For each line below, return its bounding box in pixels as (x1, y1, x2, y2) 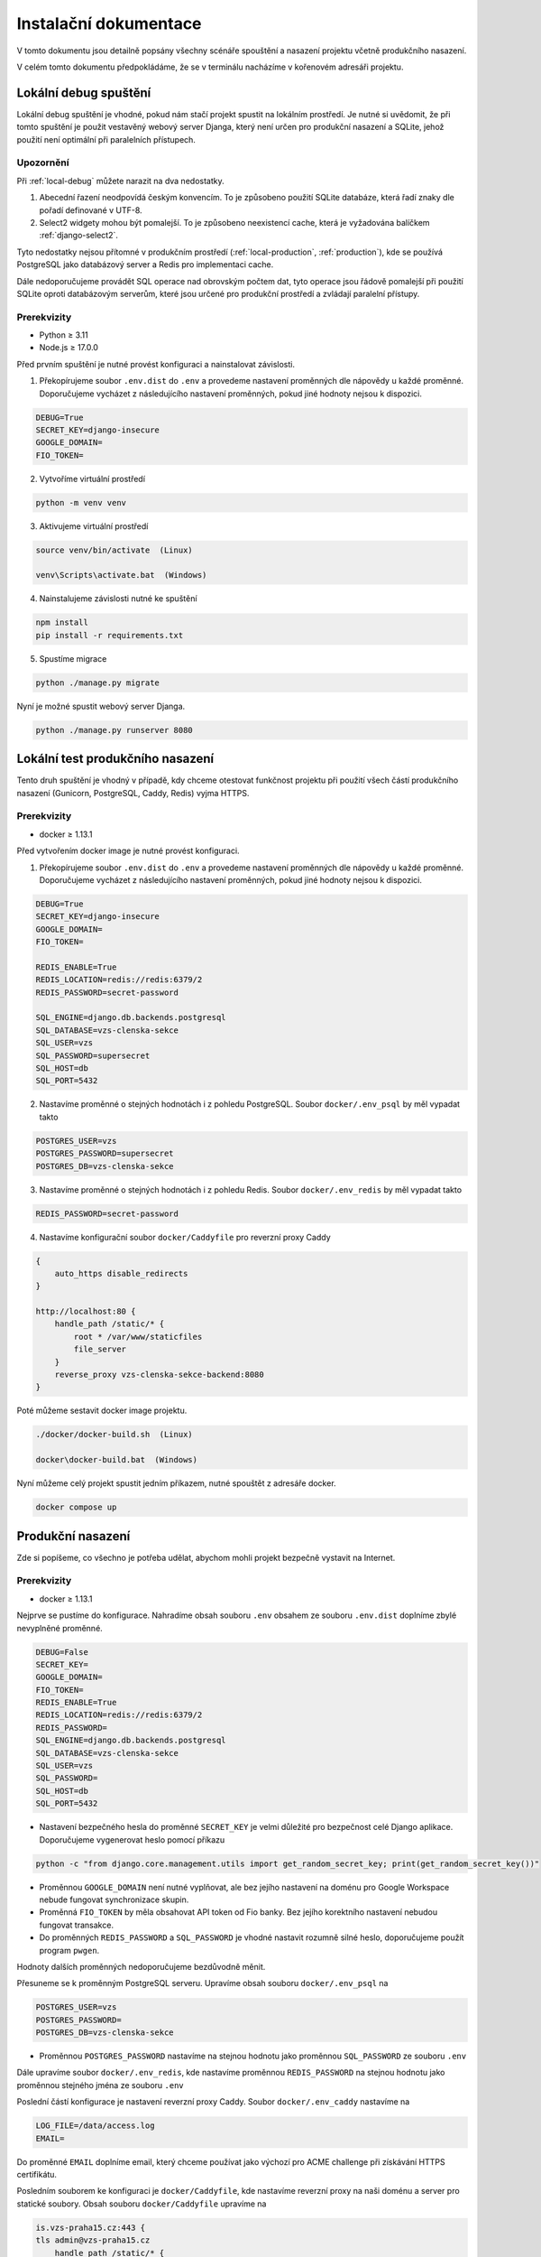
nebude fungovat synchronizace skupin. (39, 1894, 189, 1905)
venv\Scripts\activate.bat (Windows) (35, 570, 207, 581)
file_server (73, 1344, 126, 1354)
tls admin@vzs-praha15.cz (35, 2235, 151, 2245)
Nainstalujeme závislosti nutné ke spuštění (39, 593, 197, 604)
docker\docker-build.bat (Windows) (35, 1454, 198, 1465)
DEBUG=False (35, 1647, 89, 1657)
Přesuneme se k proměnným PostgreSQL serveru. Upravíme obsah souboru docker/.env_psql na (16, 1978, 389, 1989)
